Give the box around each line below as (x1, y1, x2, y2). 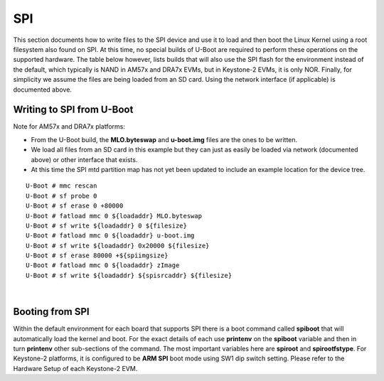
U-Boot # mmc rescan (26, 182, 97, 190)
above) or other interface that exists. (31, 155, 138, 163)
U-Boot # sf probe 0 (26, 192, 97, 200)
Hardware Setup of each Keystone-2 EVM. (13, 364, 138, 372)
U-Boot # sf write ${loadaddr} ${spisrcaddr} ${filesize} (26, 271, 233, 279)
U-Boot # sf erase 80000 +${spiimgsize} (26, 252, 169, 259)
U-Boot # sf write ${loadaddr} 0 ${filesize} (26, 221, 188, 230)
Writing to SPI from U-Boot (13, 104, 134, 116)
